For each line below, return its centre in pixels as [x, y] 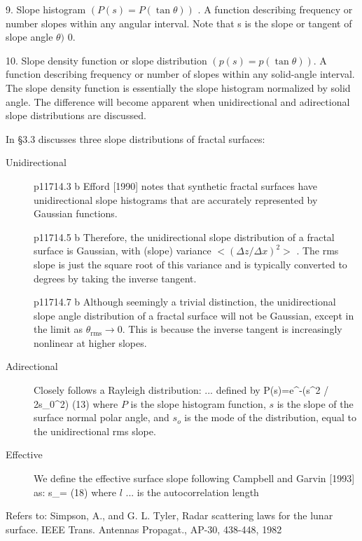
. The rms [318, 251]
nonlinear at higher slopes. [90, 342]
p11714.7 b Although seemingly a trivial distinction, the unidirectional [185, 302]
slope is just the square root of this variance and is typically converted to [190, 264]
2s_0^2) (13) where [76, 403]
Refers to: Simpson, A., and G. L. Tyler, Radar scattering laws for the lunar [169, 515]
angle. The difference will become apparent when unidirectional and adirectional [178, 101]
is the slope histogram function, [198, 403]
